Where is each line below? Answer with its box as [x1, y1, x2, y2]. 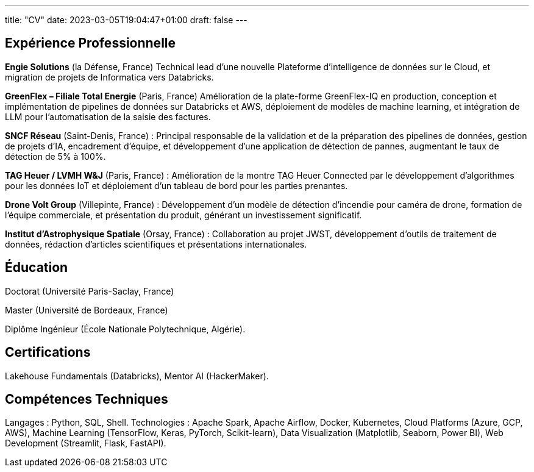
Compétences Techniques [5, 391, 168, 407]
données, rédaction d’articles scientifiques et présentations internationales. [5, 238, 307, 249]
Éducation [5, 260, 68, 276]
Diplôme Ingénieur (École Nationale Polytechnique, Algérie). [5, 323, 246, 334]
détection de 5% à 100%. [5, 151, 106, 162]
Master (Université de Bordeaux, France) [5, 304, 168, 315]
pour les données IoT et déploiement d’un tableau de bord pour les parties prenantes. [5, 180, 348, 191]
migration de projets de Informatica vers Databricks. [5, 71, 214, 82]
